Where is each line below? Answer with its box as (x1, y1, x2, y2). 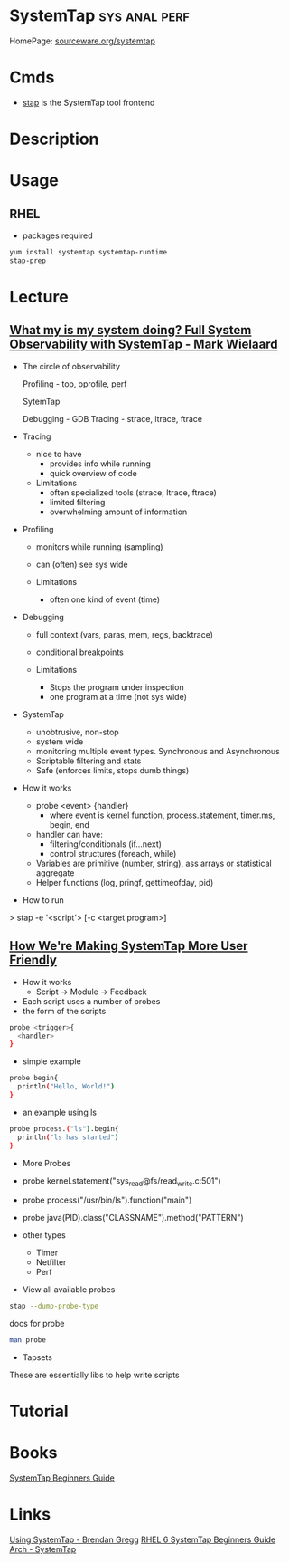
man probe (9, 1336, 47, 1345)
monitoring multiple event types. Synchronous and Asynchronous (35, 745, 280, 756)
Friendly (9, 953, 57, 968)
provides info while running (49, 458, 152, 469)
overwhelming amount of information (49, 506, 188, 517)
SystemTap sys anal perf (9, 5, 190, 26)
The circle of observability (22, 360, 120, 371)
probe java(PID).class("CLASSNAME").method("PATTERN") (22, 1213, 244, 1223)
